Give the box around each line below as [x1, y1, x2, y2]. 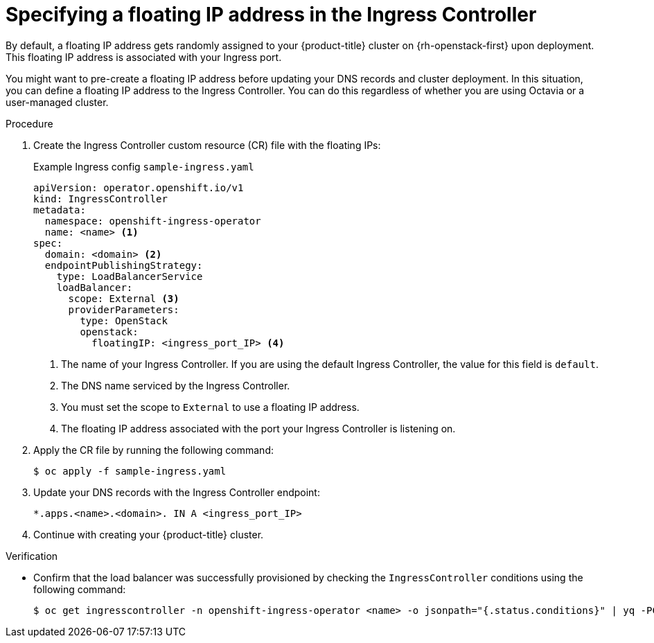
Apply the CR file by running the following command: [33, 443, 274, 456]
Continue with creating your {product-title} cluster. [33, 528, 264, 540]
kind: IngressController [33, 193, 168, 204]
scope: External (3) [68, 292, 179, 304]
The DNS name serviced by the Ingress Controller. [61, 379, 290, 391]
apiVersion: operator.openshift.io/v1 [33, 182, 244, 193]
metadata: [33, 204, 86, 215]
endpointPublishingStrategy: [44, 259, 203, 271]
